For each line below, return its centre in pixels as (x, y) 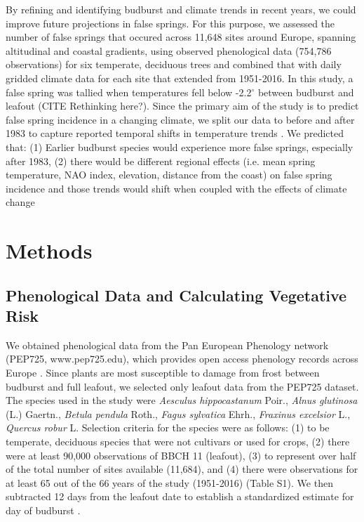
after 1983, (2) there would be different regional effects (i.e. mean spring (161, 161)
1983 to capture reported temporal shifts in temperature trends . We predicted (175, 133)
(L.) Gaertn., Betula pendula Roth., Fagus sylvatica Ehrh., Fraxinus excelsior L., (178, 413)
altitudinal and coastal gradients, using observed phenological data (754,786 (169, 50)
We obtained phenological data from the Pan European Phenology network (167, 345)
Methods (49, 250)
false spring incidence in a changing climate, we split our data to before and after (180, 119)
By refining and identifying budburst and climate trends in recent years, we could (181, 9)
